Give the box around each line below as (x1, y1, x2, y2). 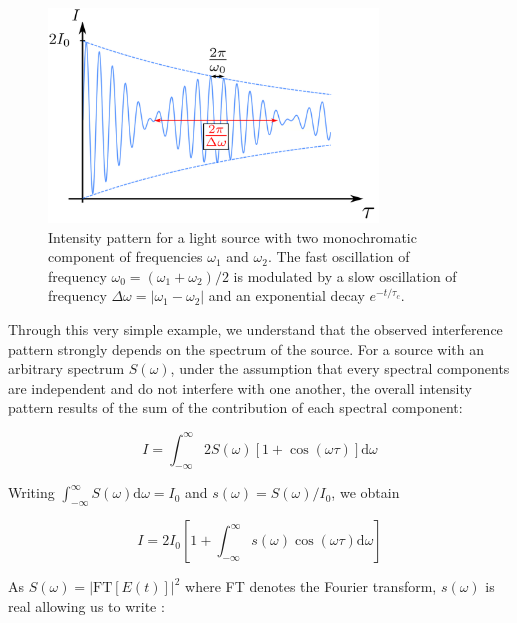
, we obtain (331, 482, 400, 503)
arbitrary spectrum (8, 358, 125, 379)
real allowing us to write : (8, 595, 165, 616)
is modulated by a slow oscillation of (233, 265, 457, 286)
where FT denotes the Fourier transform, (185, 576, 437, 597)
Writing (8, 482, 55, 503)
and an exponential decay (208, 285, 365, 306)
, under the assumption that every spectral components (170, 358, 510, 379)
